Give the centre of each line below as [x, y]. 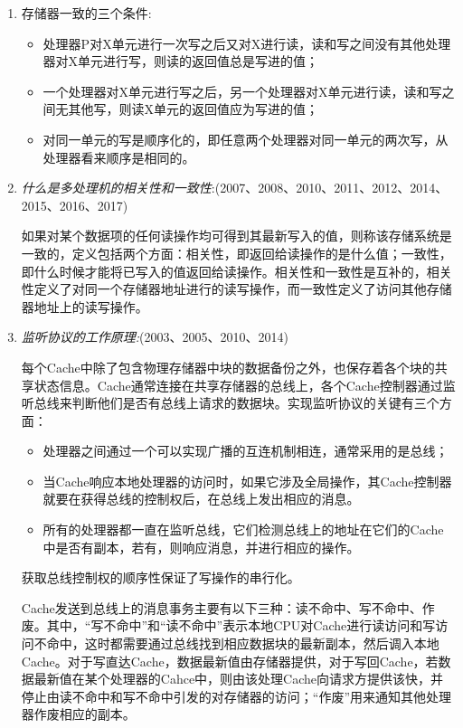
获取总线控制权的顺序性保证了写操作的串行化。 [161, 577]
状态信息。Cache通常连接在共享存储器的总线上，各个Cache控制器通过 [238, 385]
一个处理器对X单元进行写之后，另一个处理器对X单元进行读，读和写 [242, 91]
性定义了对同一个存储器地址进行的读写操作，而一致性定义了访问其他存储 [236, 289]
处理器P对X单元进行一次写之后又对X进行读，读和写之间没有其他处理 [247, 43]
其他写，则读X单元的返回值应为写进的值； [194, 109]
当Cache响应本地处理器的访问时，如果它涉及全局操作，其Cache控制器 [247, 481]
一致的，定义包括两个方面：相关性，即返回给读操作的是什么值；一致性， [236, 253]
